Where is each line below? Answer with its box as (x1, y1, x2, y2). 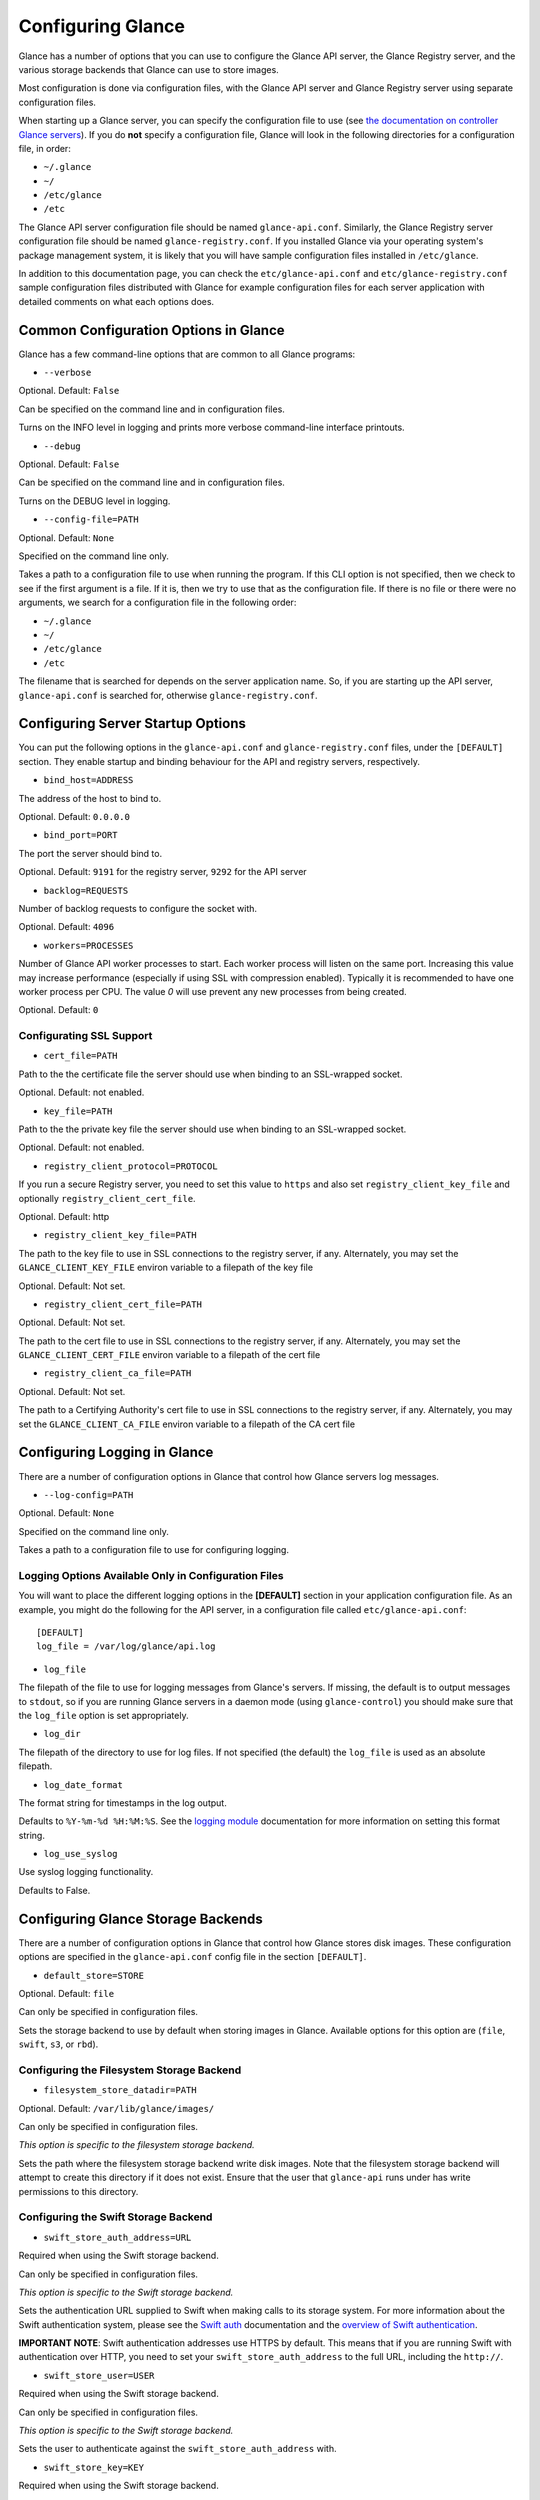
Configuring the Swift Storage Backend (18, 2210, 213, 2224)
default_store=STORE (43, 1970, 145, 1981)
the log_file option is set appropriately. (18, 1709, 189, 1721)
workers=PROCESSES (43, 940, 134, 951)
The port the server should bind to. (18, 847, 163, 859)
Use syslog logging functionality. (18, 1866, 154, 1878)
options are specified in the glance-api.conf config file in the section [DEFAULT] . (18, 1951, 367, 1963)
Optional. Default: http (18, 1210, 110, 1222)
